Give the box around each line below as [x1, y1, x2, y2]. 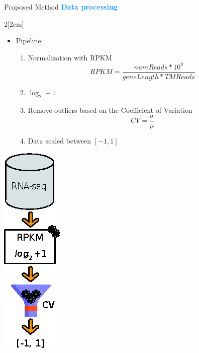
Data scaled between [28, 135, 91, 146]
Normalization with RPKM [28, 52, 112, 62]
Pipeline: [16, 35, 43, 46]
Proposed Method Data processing [4, 2, 118, 12]
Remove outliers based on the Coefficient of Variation [28, 104, 192, 115]
